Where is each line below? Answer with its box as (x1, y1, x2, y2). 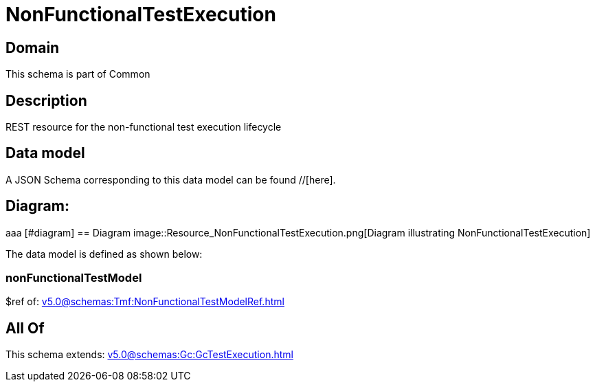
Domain (5, 38, 60, 56)
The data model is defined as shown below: (5, 247, 203, 260)
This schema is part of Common (5, 68, 150, 80)
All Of (5, 319, 45, 337)
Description (5, 91, 87, 109)
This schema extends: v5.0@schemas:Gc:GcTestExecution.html (5, 349, 293, 361)
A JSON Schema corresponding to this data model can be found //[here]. (5, 173, 336, 186)
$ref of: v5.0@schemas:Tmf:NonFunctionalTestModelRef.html (5, 296, 284, 308)
